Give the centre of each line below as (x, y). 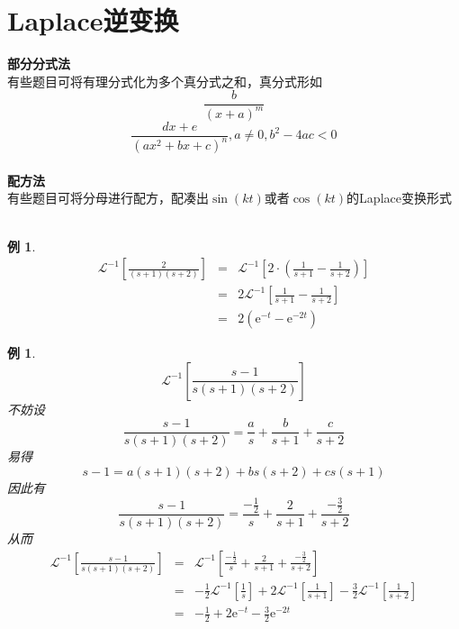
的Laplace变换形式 (399, 198)
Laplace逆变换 (93, 20)
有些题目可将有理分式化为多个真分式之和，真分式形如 (165, 81)
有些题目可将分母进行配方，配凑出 (108, 198)
